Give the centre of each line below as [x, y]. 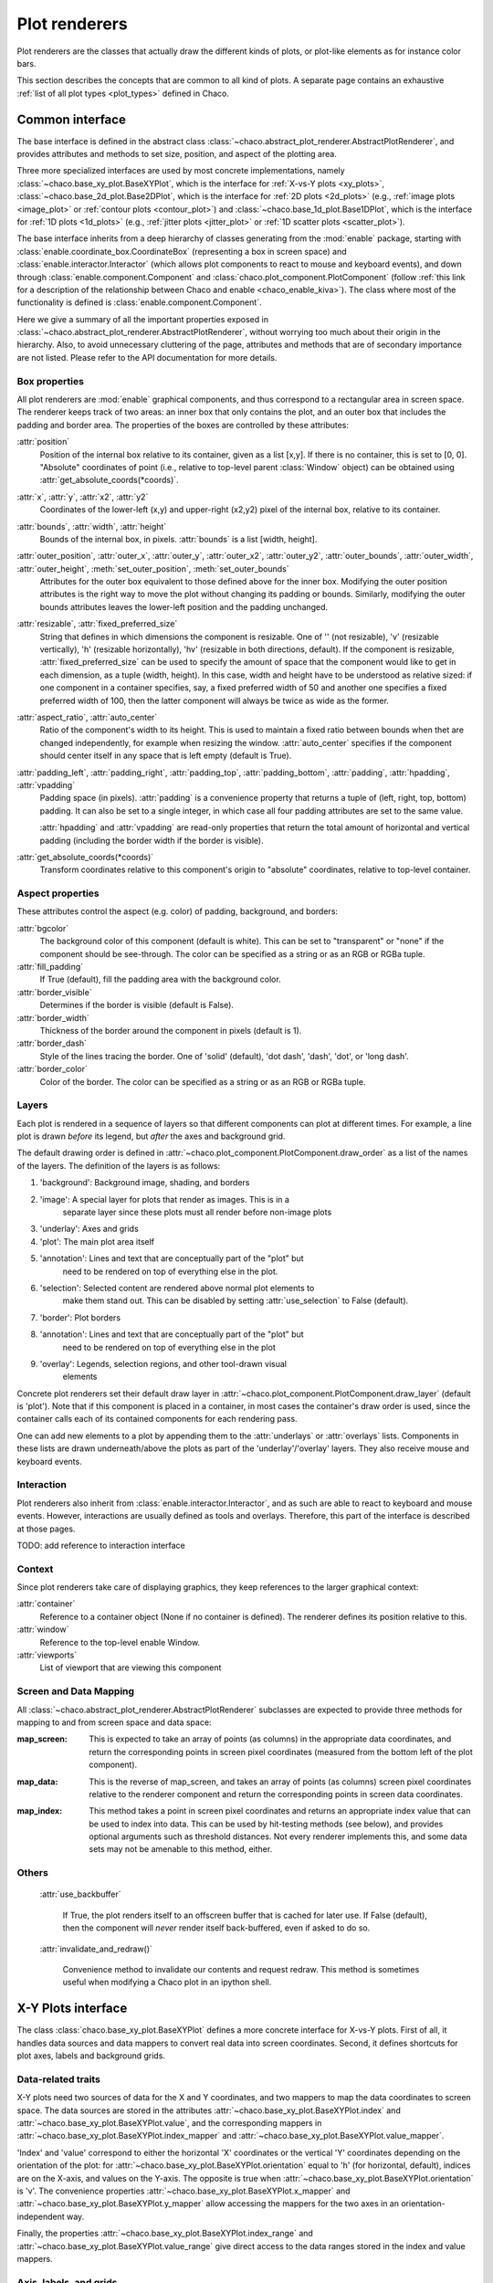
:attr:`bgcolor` [43, 928]
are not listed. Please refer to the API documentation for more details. [147, 357]
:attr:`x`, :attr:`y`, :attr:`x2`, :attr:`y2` [83, 497]
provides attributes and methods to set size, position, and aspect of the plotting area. [177, 154]
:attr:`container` [46, 1604]
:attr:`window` [43, 1629]
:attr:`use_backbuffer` [81, 1894]
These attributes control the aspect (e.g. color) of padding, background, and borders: [177, 911]
